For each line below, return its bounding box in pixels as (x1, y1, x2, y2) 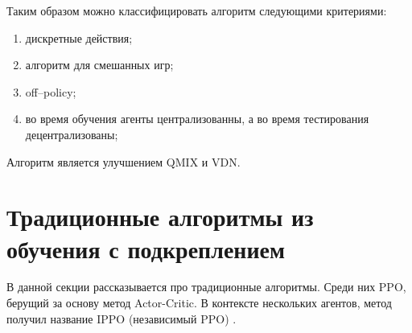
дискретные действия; (25, 29, 133, 46)
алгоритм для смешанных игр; (25, 56, 174, 73)
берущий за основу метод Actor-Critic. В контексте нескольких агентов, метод (6, 294, 392, 311)
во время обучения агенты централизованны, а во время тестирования (25, 110, 369, 127)
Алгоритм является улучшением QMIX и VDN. (6, 153, 241, 170)
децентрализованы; (25, 125, 118, 142)
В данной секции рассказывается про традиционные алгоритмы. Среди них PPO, (6, 278, 406, 295)
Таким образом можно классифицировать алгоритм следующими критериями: (6, 2, 387, 18)
